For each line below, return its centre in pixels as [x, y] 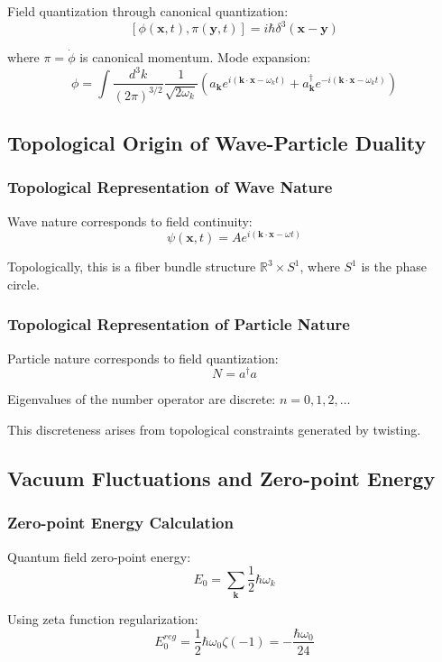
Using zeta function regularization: [103, 618]
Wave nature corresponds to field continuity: [130, 221]
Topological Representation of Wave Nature [170, 187]
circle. [23, 284]
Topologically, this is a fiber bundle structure [132, 267]
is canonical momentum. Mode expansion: [195, 57]
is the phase [394, 267]
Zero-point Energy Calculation [120, 523]
